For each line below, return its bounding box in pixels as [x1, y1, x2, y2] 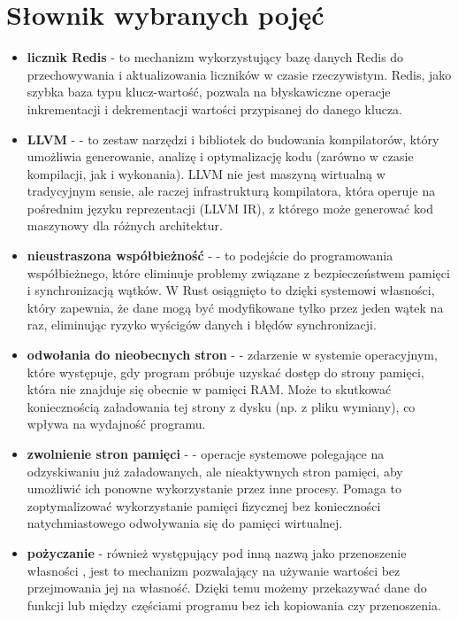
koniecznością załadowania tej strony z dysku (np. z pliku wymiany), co [27, 397, 416, 415]
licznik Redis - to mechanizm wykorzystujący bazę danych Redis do [27, 48, 404, 66]
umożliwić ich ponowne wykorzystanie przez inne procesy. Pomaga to [27, 479, 401, 498]
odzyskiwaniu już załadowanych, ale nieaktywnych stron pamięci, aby [27, 461, 403, 480]
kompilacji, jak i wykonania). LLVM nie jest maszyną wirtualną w [27, 164, 385, 182]
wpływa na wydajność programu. [27, 415, 206, 433]
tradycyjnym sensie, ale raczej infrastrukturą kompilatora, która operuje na [27, 182, 436, 200]
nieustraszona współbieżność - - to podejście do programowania [27, 246, 393, 265]
